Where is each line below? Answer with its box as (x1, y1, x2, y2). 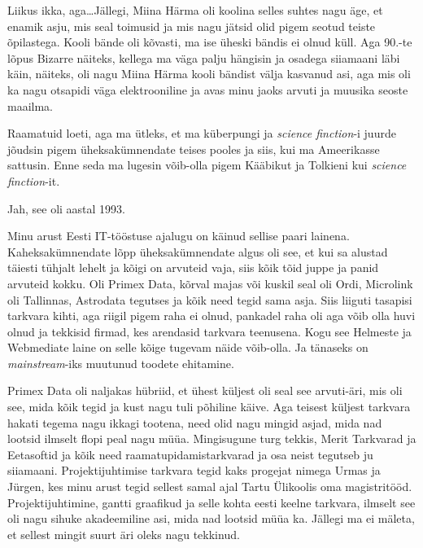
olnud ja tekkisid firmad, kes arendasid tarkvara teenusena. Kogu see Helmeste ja (7, 322, 412, 340)
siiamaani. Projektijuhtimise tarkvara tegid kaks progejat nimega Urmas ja (7, 462, 381, 479)
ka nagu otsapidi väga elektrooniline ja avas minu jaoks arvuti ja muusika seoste (7, 81, 408, 98)
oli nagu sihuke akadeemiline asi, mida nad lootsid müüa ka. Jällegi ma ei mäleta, (7, 510, 415, 527)
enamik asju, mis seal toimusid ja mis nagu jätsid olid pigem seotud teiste (7, 17, 376, 34)
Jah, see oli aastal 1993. (7, 199, 125, 217)
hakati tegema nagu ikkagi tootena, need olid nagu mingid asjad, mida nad (7, 414, 382, 431)
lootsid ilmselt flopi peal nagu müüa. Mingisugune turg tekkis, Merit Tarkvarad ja (7, 430, 416, 447)
